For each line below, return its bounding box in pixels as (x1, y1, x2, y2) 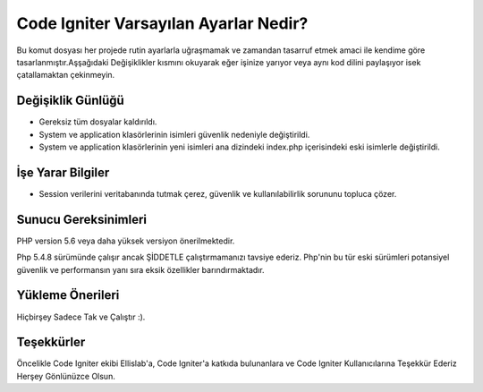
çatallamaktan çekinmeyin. (16, 70, 115, 81)
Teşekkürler (16, 335, 86, 350)
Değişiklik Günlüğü (16, 93, 124, 108)
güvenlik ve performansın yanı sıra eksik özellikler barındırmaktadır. (16, 264, 265, 275)
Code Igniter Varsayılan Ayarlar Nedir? (16, 13, 309, 33)
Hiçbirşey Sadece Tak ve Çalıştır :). (16, 311, 146, 322)
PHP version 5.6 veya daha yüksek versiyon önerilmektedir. (16, 235, 235, 246)
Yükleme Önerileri (16, 287, 120, 303)
